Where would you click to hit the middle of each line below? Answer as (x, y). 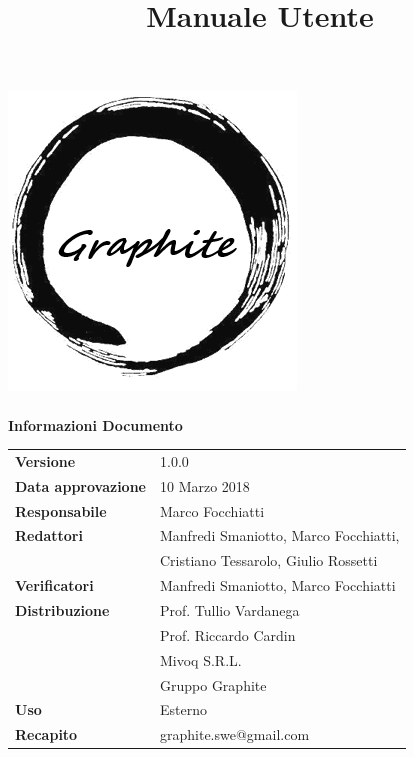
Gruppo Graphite (213, 684)
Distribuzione (62, 609)
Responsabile (61, 510)
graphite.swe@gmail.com (235, 734)
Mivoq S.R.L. (201, 659)
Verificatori (54, 585)
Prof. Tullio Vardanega (230, 609)
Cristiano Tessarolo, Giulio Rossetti (269, 560)
